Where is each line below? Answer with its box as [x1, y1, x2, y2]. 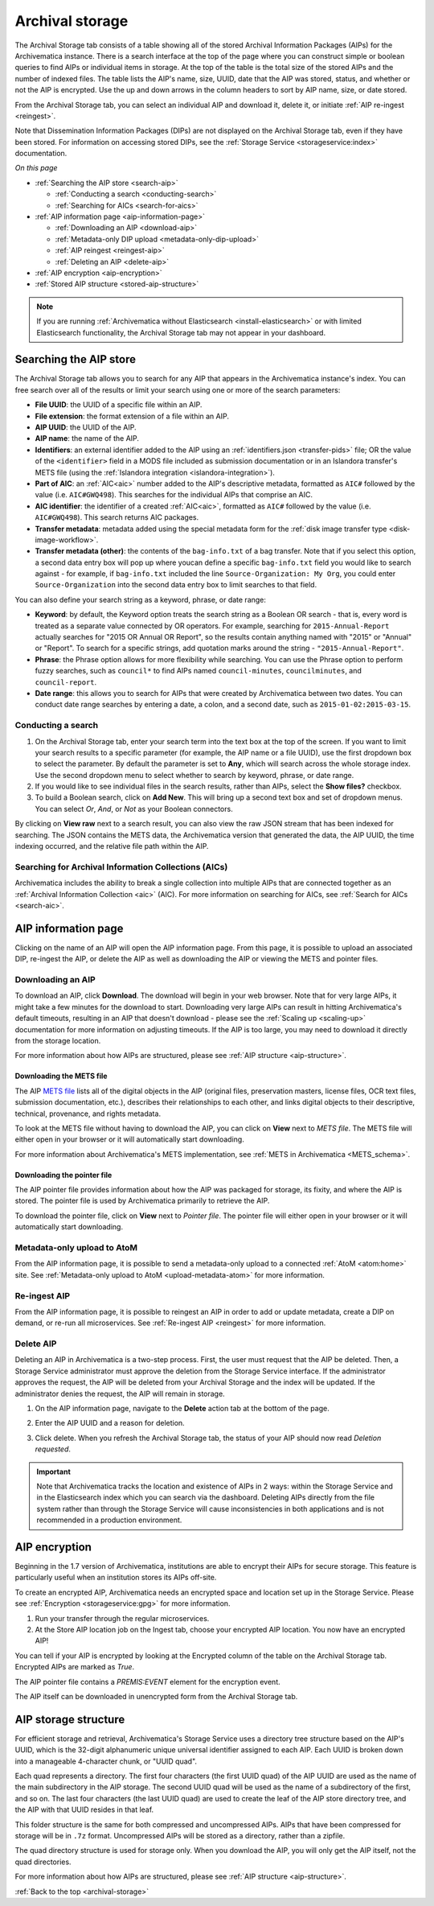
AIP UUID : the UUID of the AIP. [35, 422, 137, 432]
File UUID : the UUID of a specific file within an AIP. [35, 400, 203, 410]
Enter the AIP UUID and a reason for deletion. [35, 1418, 185, 1428]
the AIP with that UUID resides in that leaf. [14, 1805, 154, 1814]
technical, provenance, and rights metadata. [14, 1109, 161, 1118]
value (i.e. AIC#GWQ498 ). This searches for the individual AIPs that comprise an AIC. [35, 490, 313, 500]
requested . [35, 1444, 72, 1454]
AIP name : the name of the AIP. [35, 434, 140, 443]
